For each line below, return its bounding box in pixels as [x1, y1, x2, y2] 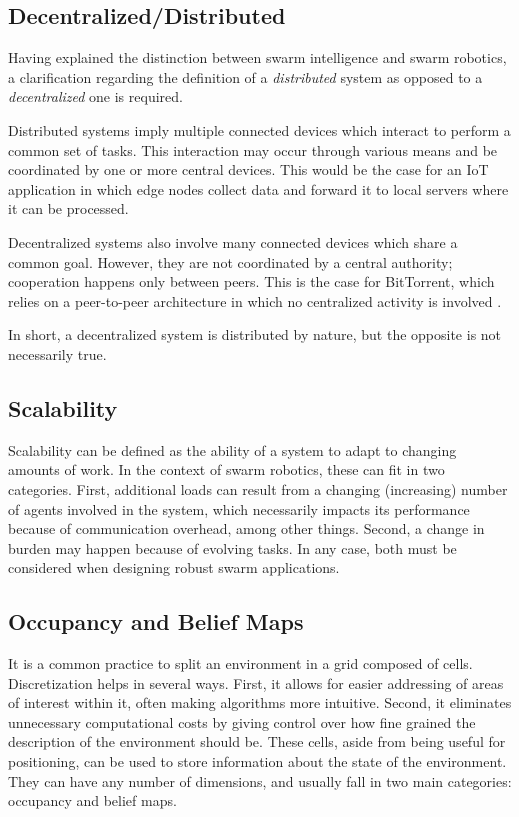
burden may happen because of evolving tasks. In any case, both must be [8, 537, 457, 558]
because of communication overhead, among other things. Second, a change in [8, 518, 485, 539]
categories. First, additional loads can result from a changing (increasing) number [8, 478, 508, 499]
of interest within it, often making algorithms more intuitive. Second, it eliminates [8, 692, 512, 713]
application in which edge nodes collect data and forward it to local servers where [8, 178, 509, 199]
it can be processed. [8, 198, 129, 219]
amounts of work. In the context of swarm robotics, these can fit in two [8, 459, 445, 480]
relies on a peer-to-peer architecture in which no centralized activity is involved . [8, 290, 502, 311]
